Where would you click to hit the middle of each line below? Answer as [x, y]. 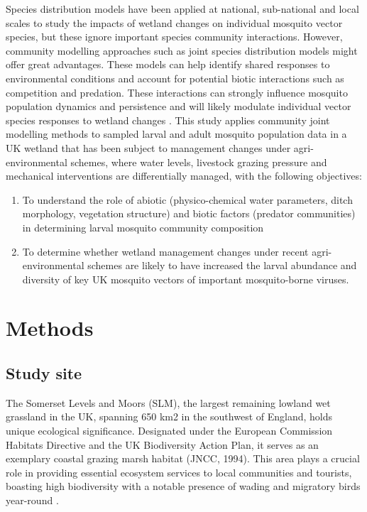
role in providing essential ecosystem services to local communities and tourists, [179, 472]
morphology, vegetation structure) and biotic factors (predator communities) [189, 213]
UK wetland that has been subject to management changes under [148, 147]
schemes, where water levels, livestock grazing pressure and [199, 162]
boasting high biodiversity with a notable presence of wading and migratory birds [183, 486]
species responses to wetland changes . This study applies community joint [168, 120]
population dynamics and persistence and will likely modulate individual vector [179, 106]
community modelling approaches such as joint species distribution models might [182, 50]
